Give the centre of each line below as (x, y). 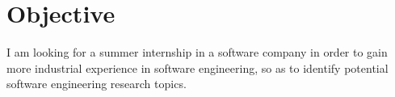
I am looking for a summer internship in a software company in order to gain (197, 52)
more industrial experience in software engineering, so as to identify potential (197, 67)
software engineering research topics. (97, 84)
